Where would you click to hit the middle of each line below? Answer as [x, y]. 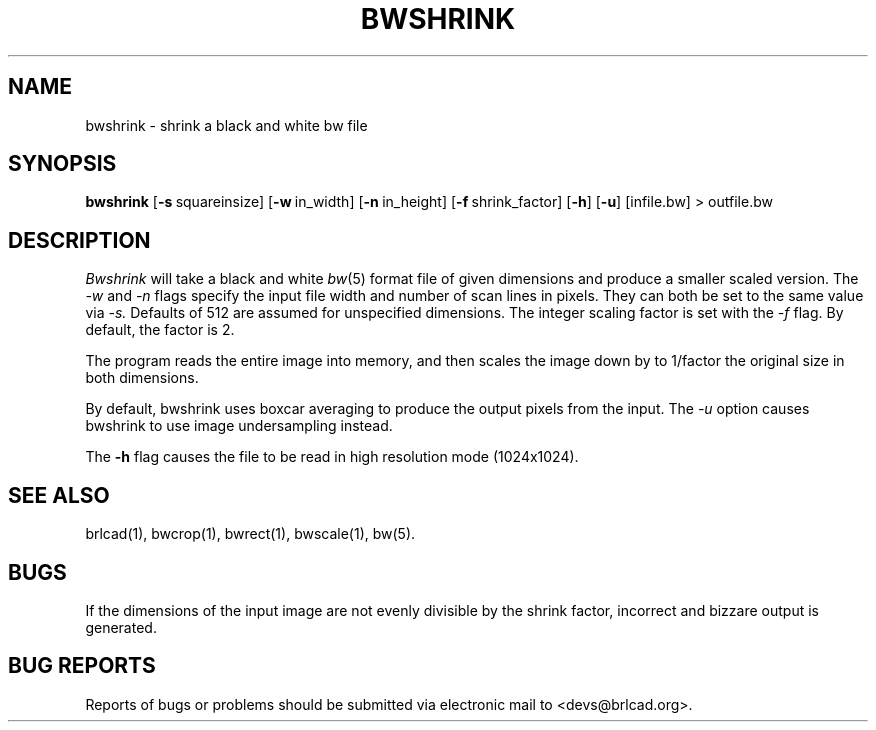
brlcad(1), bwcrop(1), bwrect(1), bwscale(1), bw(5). [250, 534]
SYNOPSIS [62, 164]
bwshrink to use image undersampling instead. [239, 426]
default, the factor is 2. [160, 330]
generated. [121, 627]
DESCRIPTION [79, 240]
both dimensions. [142, 378]
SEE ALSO [59, 495]
